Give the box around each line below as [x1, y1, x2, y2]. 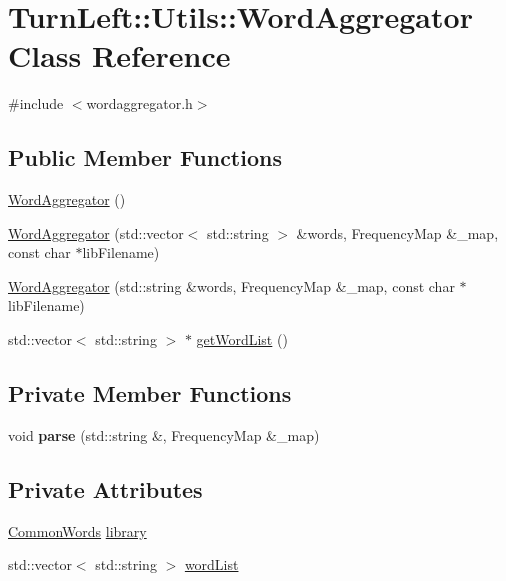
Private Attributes [8, 473, 203, 504]
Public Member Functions [8, 142, 282, 173]
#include [8, 93, 64, 114]
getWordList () [196, 329, 288, 350]
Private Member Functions [8, 378, 292, 409]
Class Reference [8, 35, 231, 76]
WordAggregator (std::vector [8, 222, 184, 243]
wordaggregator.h [86, 93, 193, 114]
